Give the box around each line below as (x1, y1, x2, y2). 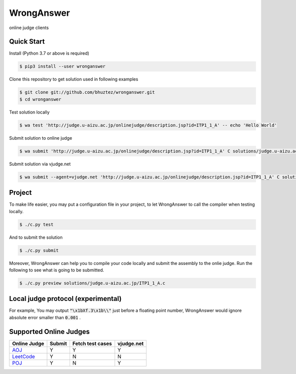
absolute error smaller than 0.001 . (9, 314, 81, 320)
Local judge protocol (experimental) (9, 295, 122, 303)
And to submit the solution (9, 234, 63, 240)
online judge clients (9, 25, 49, 31)
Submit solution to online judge (9, 135, 73, 141)
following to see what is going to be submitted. (9, 267, 105, 273)
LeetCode (12, 353, 36, 360)
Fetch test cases (72, 340, 112, 347)
